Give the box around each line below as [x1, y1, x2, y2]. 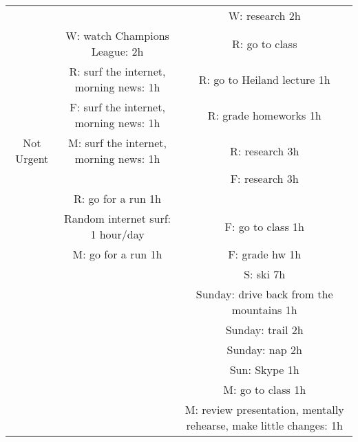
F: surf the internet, [70, 99, 165, 115]
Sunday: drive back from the [196, 286, 333, 302]
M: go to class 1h [223, 382, 306, 397]
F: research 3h [230, 170, 299, 186]
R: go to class [231, 35, 297, 52]
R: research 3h [230, 142, 299, 159]
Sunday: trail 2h [225, 322, 304, 338]
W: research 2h [228, 8, 301, 23]
